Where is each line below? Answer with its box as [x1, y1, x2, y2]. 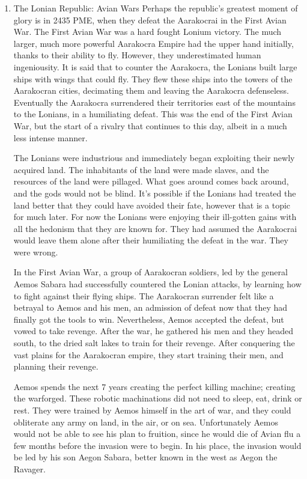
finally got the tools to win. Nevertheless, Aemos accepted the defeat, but [13, 313, 284, 325]
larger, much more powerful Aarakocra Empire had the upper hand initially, [13, 37, 294, 49]
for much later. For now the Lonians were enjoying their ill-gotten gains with [13, 210, 297, 223]
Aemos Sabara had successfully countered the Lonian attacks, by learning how [13, 278, 302, 290]
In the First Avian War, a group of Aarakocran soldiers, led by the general [13, 266, 288, 278]
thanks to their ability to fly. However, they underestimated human [13, 49, 261, 61]
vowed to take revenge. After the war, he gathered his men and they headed [13, 325, 294, 337]
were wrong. [13, 245, 58, 258]
